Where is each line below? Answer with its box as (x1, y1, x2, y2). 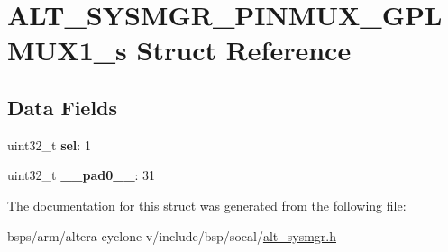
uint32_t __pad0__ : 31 (7, 166, 156, 184)
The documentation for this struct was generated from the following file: (7, 195, 407, 214)
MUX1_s (7, 31, 127, 68)
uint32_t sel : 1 (7, 135, 91, 154)
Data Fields (7, 93, 118, 121)
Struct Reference (136, 31, 352, 68)
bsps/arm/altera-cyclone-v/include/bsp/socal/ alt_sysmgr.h (7, 226, 336, 245)
